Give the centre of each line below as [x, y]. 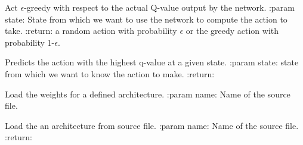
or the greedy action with [232, 31]
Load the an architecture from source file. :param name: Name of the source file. [152, 125]
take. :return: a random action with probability [91, 31]
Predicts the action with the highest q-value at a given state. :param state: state [152, 62]
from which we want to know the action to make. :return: [110, 73]
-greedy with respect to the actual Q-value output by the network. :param [159, 7]
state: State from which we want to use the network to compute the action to [146, 19]
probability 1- [30, 42]
